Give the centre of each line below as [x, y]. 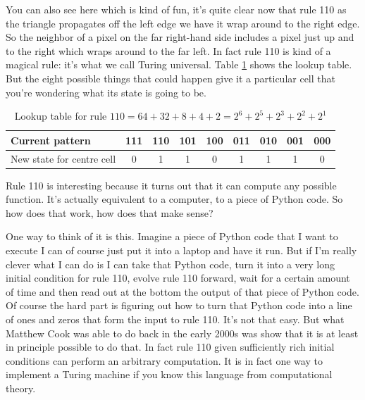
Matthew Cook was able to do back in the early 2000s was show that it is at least [182, 333]
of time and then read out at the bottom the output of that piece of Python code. [182, 291]
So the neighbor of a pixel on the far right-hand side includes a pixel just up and [180, 37]
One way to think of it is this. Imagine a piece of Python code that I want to [172, 236]
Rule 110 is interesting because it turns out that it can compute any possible [171, 185]
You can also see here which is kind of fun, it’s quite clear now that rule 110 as [176, 9]
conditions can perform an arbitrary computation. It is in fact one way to [164, 360]
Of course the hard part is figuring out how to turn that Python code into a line [179, 305]
